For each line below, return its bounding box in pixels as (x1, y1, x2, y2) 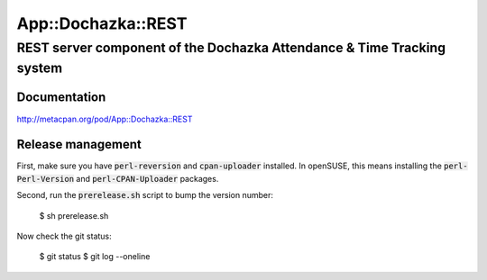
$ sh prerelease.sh (39, 210, 109, 221)
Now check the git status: (16, 230, 112, 242)
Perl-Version (16, 174, 75, 184)
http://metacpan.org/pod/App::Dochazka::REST (16, 113, 193, 124)
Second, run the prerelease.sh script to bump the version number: (16, 190, 274, 201)
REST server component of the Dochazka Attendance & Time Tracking (16, 40, 446, 56)
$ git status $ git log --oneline (39, 251, 151, 262)
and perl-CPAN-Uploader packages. (76, 173, 219, 184)
